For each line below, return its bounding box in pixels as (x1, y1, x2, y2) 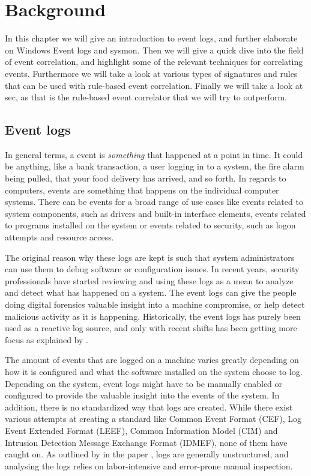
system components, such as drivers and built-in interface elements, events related (5, 207, 306, 219)
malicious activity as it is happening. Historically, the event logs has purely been (5, 310, 301, 322)
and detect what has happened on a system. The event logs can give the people (5, 286, 297, 299)
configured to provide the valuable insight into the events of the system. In (5, 389, 280, 401)
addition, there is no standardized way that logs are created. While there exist (5, 400, 293, 413)
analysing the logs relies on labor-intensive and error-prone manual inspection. (5, 459, 293, 472)
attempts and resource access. (5, 231, 114, 243)
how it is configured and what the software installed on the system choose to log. (5, 365, 303, 377)
